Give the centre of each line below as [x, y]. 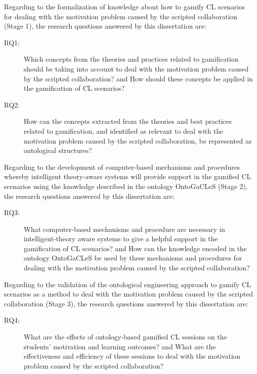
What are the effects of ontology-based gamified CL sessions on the [125, 337]
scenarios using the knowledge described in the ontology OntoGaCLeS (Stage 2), [126, 186]
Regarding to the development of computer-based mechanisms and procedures [122, 167]
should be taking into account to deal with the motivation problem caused [136, 68]
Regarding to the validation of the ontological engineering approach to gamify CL [128, 284]
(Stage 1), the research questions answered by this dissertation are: [105, 26]
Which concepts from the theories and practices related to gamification [131, 59]
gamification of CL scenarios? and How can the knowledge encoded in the [135, 248]
